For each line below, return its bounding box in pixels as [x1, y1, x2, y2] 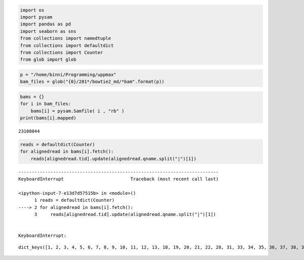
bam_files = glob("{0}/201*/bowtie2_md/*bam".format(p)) [20, 79, 165, 84]
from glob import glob [20, 57, 77, 63]
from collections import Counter [20, 50, 103, 55]
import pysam [20, 14, 53, 20]
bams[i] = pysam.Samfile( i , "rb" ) [30, 108, 125, 114]
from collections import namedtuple [20, 35, 111, 41]
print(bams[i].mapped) [20, 115, 77, 121]
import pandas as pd [20, 21, 71, 27]
